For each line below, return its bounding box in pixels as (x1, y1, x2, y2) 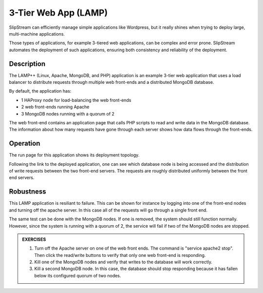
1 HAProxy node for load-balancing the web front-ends (21, 97, 131, 103)
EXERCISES (22, 236, 46, 242)
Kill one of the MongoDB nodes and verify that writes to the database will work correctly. (34, 259, 213, 265)
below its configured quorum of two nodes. (34, 273, 121, 278)
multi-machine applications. (9, 31, 65, 37)
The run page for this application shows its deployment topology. (9, 152, 140, 158)
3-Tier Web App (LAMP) (9, 7, 108, 18)
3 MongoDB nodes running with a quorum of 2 (21, 111, 114, 117)
